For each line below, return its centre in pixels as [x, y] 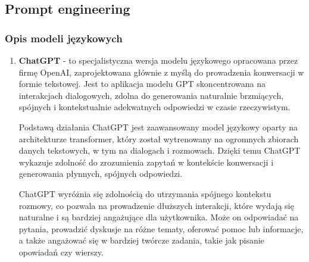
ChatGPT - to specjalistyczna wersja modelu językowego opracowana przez [158, 60]
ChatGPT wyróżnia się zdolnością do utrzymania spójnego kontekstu [145, 193]
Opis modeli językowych [64, 38]
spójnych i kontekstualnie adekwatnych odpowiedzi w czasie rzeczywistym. [154, 107]
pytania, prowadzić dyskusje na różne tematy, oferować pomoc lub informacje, [161, 228]
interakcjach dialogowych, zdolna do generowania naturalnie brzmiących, [151, 95]
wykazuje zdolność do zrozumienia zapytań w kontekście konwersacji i [146, 162]
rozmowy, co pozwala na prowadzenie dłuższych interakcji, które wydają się [156, 205]
